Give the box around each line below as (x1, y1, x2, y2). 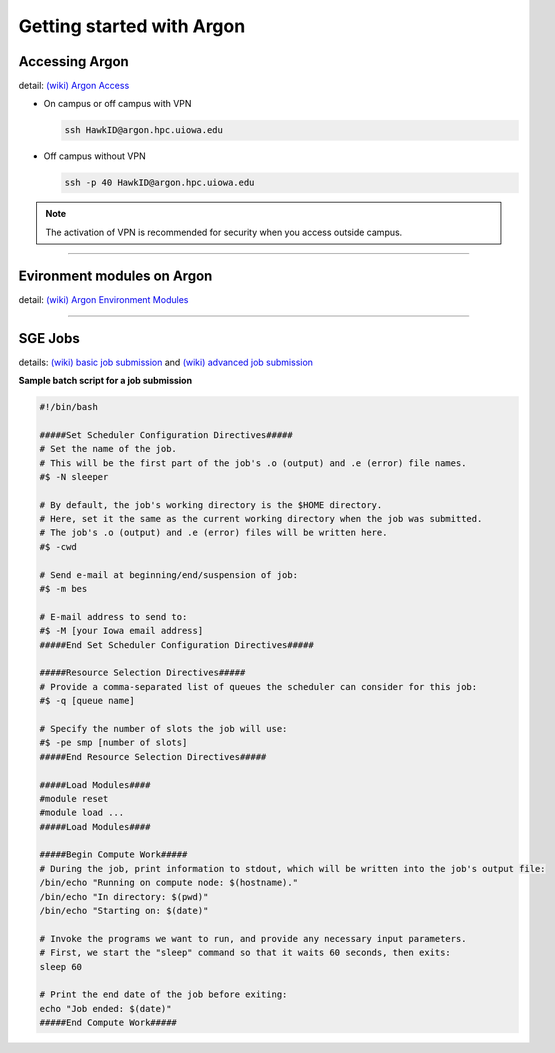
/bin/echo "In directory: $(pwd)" (39, 891, 209, 902)
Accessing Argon (18, 53, 129, 70)
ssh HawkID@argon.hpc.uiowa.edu (64, 125, 224, 136)
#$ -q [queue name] (39, 695, 135, 707)
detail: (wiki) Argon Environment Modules (18, 293, 189, 305)
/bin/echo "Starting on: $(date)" (39, 905, 209, 917)
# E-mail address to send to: (39, 611, 188, 622)
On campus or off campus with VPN (43, 98, 192, 110)
